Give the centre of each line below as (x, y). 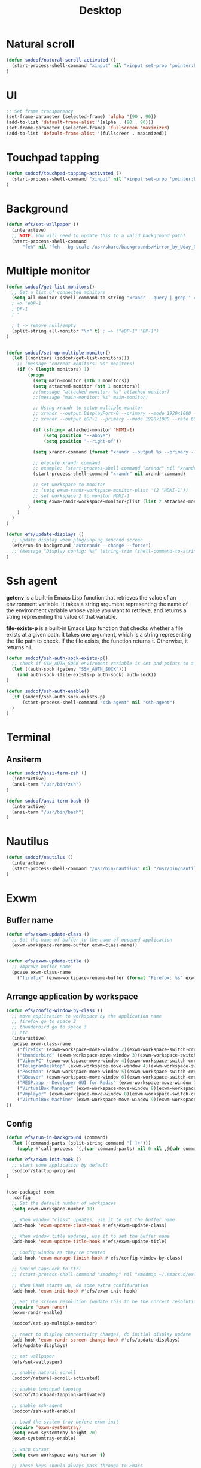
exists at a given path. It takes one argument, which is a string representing (99, 634)
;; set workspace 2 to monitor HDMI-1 (81, 496)
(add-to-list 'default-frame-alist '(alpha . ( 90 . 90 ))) (80, 122)
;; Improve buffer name (41, 967)
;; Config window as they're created (59, 1252)
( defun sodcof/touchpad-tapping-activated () (64, 173)
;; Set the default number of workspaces (64, 1204)
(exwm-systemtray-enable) (44, 1439)
